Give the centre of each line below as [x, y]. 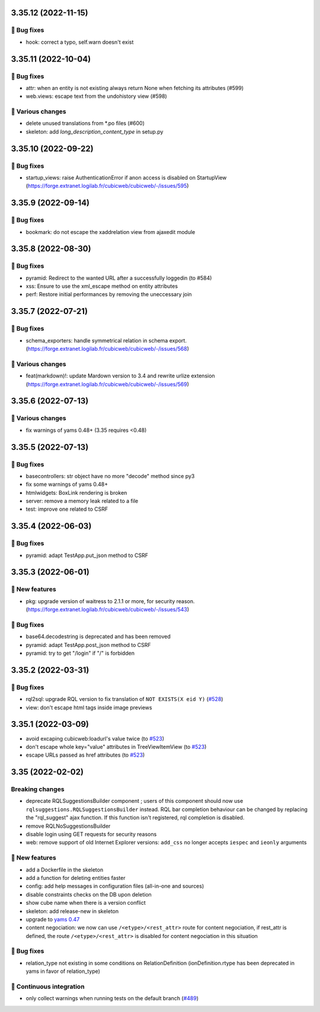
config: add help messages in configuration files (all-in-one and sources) [115, 886]
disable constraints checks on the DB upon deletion [89, 894]
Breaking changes [38, 789]
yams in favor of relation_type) [63, 971]
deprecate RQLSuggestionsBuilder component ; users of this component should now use [135, 801]
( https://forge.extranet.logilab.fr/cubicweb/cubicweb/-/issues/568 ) [108, 349]
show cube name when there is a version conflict [86, 903]
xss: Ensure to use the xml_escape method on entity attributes [102, 286]
